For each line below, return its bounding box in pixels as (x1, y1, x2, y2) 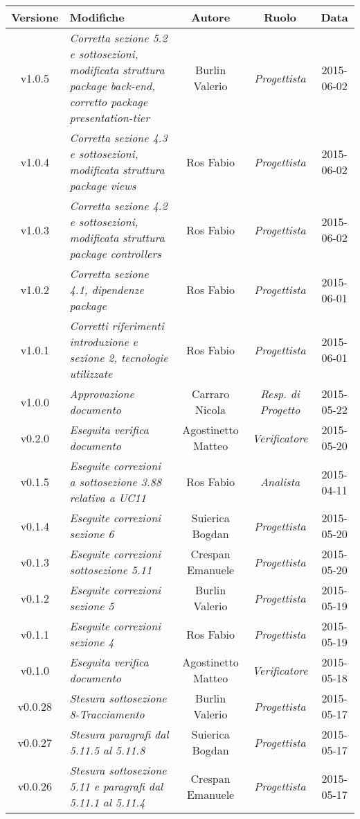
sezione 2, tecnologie (69, 350, 168, 365)
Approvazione (69, 386, 134, 402)
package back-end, (69, 78, 156, 94)
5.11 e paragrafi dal (69, 778, 163, 794)
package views (69, 178, 136, 193)
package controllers (69, 245, 161, 261)
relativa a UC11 (69, 490, 146, 506)
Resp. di (260, 386, 300, 402)
